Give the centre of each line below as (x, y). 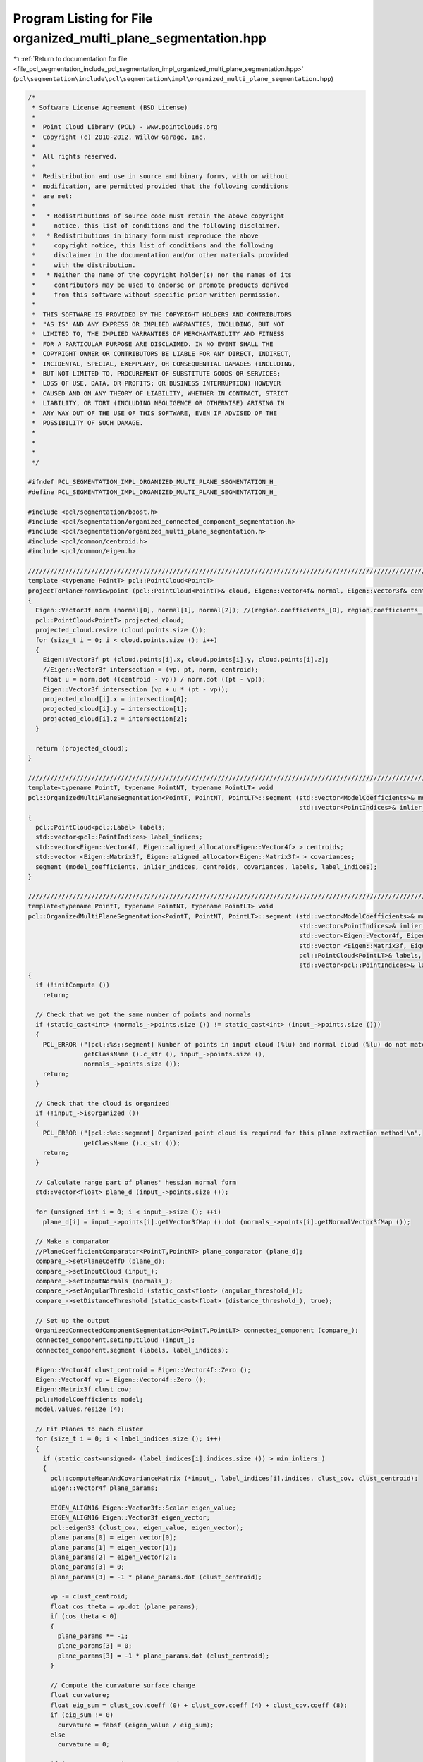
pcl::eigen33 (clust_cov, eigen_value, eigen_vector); (147, 1527)
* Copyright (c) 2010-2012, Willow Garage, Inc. (119, 137)
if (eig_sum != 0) (82, 1715)
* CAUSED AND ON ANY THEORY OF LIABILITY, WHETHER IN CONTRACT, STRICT (160, 393)
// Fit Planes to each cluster (90, 1429)
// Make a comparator (73, 1242)
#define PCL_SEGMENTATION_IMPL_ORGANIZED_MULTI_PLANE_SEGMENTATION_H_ (153, 492)
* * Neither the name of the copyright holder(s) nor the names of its (162, 275)
